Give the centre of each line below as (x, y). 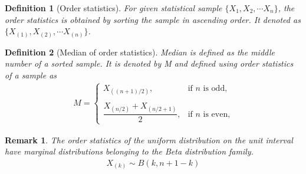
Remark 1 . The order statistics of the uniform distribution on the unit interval (149, 139)
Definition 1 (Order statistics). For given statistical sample (113, 8)
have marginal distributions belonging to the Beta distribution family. (129, 151)
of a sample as (31, 75)
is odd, (215, 88)
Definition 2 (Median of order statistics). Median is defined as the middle (140, 52)
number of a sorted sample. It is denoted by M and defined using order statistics (149, 63)
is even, (217, 114)
